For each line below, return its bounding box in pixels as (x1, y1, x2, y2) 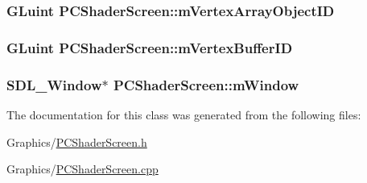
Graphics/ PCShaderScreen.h (6, 133, 147, 150)
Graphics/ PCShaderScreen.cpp (6, 160, 159, 177)
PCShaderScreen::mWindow (113, 74, 299, 94)
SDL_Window (6, 74, 102, 94)
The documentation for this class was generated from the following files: (6, 106, 361, 123)
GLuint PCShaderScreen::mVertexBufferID (6, 37, 293, 57)
